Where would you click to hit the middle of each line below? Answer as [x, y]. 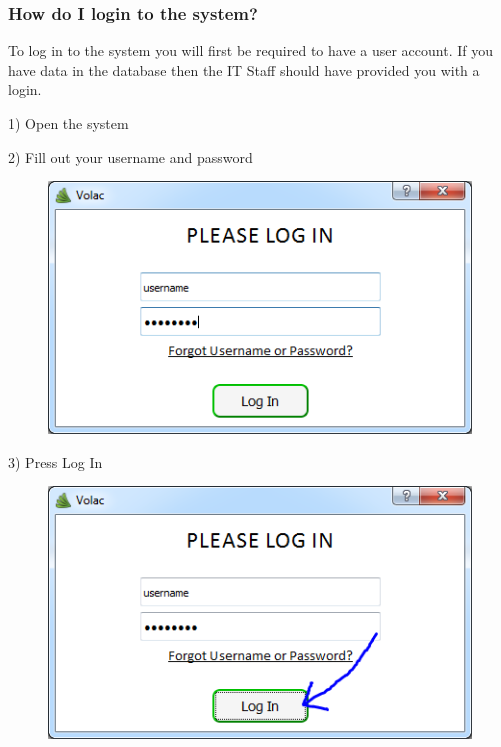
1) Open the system [68, 123]
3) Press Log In [55, 461]
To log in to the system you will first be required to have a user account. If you [250, 50]
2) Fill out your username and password [130, 156]
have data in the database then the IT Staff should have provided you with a [244, 69]
